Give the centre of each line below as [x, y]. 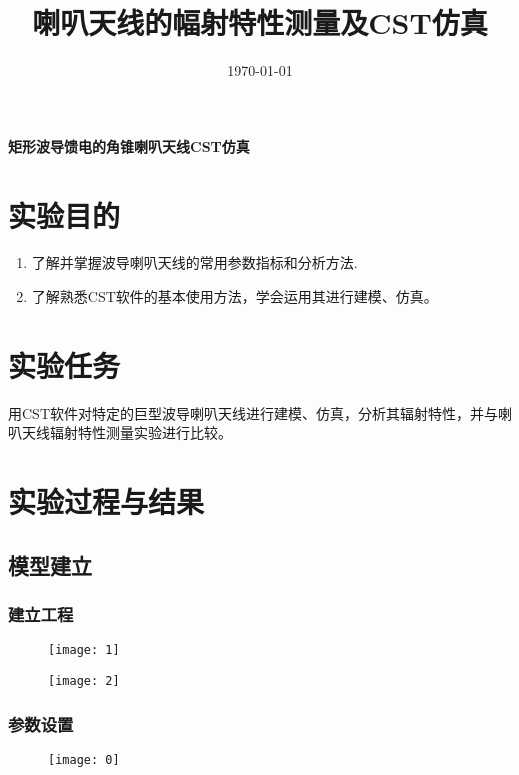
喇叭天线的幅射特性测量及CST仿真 [260, 22]
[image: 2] [84, 680]
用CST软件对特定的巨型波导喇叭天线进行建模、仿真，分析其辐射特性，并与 [253, 412]
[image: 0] [84, 759]
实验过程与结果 [106, 501]
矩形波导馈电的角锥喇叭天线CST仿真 [129, 145]
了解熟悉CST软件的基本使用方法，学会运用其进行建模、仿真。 [234, 296]
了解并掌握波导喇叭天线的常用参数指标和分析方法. [194, 262]
